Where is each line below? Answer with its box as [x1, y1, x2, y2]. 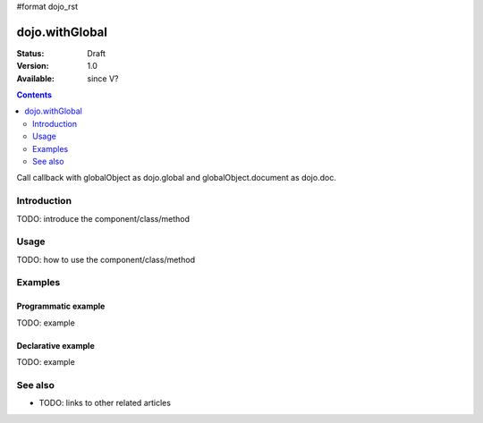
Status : [16, 47, 45, 58]
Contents [16, 89, 53, 100]
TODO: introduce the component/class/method [16, 213, 190, 224]
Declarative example [16, 340, 95, 351]
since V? [87, 72, 119, 84]
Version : [16, 61, 49, 72]
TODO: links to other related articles [38, 398, 172, 409]
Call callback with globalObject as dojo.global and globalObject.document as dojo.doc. [16, 173, 337, 183]
